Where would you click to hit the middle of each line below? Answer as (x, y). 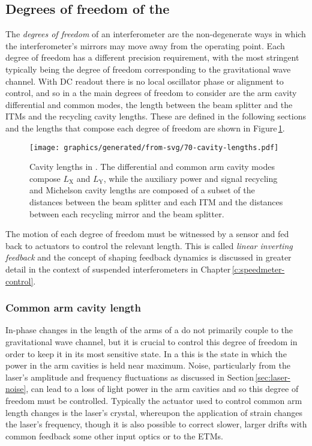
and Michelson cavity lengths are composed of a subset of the (142, 190)
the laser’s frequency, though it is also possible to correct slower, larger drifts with (156, 424)
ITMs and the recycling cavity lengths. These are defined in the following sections (156, 116)
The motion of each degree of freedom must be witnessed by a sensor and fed (147, 234)
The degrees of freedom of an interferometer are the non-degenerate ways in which (156, 34)
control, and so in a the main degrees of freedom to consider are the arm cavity (151, 93)
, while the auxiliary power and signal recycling (190, 178)
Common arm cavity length (73, 308)
